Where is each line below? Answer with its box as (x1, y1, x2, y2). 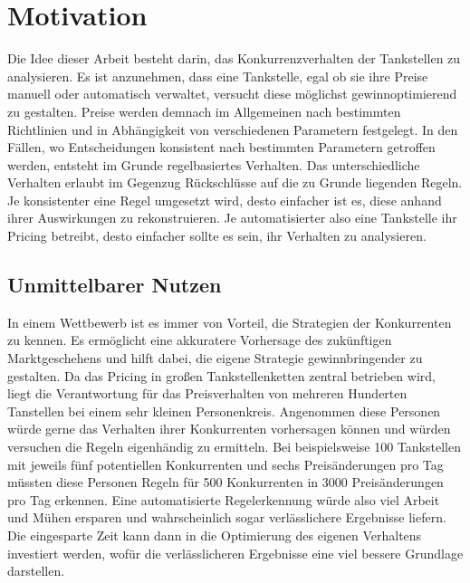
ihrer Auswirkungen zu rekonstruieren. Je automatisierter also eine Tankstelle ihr (7, 208, 457, 227)
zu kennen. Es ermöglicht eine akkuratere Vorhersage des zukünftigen (7, 330, 392, 349)
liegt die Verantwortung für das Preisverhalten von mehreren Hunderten (7, 384, 408, 403)
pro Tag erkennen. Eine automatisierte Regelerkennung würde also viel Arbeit (7, 490, 440, 509)
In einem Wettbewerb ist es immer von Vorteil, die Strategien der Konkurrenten (7, 312, 452, 331)
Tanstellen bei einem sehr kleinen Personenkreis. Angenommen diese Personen (7, 401, 441, 420)
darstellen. (7, 561, 65, 580)
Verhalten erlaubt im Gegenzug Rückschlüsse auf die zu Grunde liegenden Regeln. (7, 173, 463, 192)
